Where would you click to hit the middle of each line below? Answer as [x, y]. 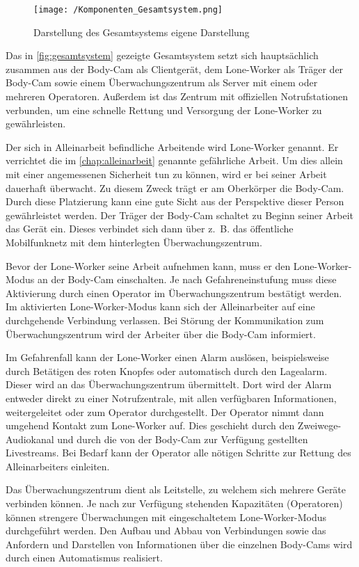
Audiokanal [30, 439]
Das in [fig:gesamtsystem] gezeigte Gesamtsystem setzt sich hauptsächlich [162, 55]
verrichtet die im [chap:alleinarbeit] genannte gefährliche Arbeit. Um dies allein [174, 160]
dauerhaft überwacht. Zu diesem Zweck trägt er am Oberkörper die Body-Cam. [175, 187]
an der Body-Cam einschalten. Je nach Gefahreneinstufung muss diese [187, 279]
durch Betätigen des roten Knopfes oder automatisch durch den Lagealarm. [167, 370]
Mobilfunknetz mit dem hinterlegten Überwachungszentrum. [134, 242]
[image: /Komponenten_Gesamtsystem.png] [128, 10]
